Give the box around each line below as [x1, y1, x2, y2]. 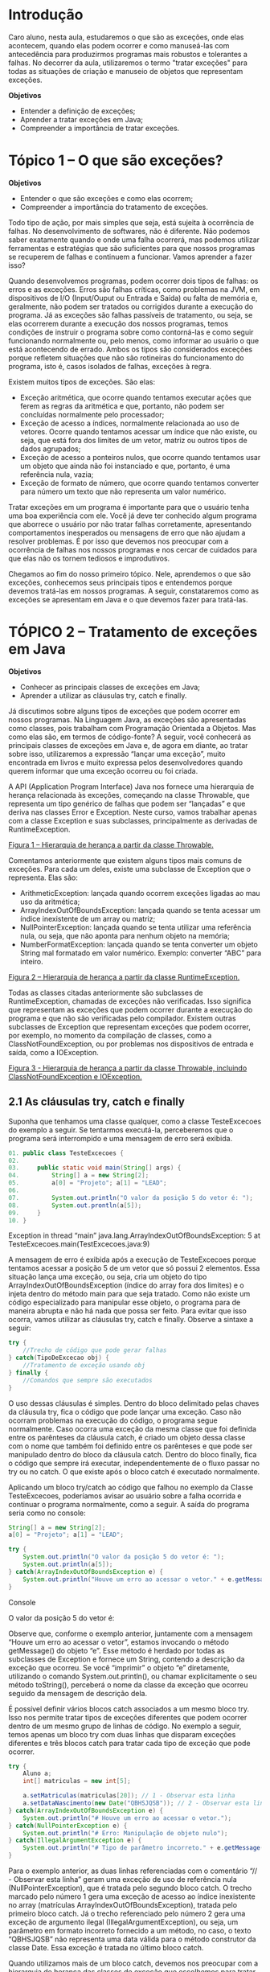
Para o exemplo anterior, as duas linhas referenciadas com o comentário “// [8, 1866, 258, 1875]
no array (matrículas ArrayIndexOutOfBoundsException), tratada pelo [8, 1900, 238, 1909]
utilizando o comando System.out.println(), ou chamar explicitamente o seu [8, 1671, 257, 1681]
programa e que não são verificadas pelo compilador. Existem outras [8, 1013, 236, 1023]
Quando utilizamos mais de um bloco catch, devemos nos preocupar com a [8, 1958, 259, 1968]
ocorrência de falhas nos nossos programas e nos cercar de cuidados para [8, 544, 257, 554]
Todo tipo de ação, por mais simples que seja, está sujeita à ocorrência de [8, 217, 255, 227]
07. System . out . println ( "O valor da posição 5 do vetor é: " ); [8, 1193, 253, 1202]
